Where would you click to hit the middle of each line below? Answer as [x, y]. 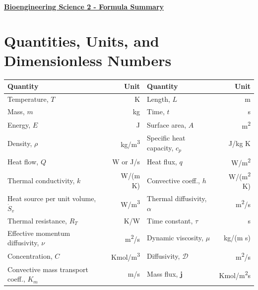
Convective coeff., [173, 180]
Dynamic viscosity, [175, 238]
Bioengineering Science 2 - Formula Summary [84, 6]
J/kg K [239, 143]
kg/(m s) [237, 238]
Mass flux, [162, 274]
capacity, [160, 148]
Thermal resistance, [37, 220]
